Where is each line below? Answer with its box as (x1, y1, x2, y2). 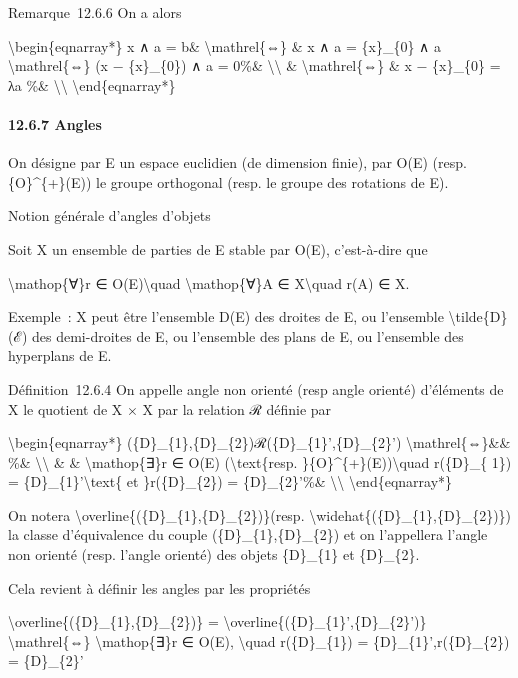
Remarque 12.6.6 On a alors (8, 2, 182, 22)
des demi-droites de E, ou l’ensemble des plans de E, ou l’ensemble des (31, 325, 464, 346)
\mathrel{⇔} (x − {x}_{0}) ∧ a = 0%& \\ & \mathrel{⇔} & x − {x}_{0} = (8, 55, 501, 76)
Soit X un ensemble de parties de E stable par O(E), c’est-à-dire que (8, 238, 428, 259)
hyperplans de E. (8, 345, 112, 366)
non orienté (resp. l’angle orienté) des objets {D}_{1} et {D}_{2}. (8, 544, 420, 565)
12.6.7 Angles (8, 113, 102, 134)
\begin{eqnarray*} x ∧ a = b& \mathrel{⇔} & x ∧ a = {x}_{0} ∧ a (8, 35, 441, 56)
